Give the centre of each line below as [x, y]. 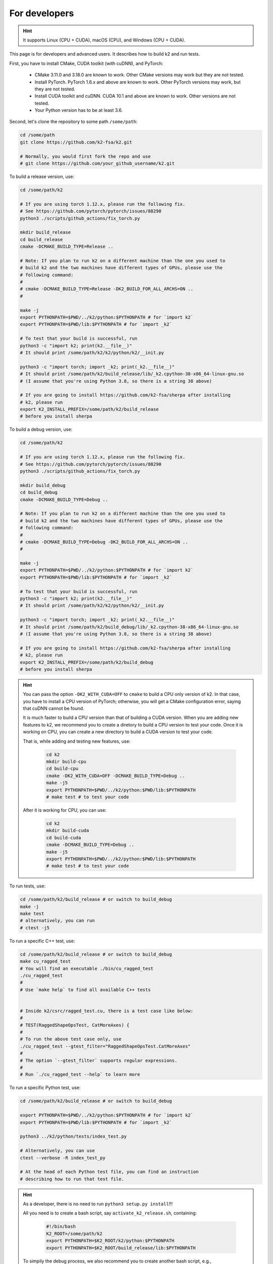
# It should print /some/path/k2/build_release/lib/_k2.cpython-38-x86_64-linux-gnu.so [132, 374]
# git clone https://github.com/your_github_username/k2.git [97, 164]
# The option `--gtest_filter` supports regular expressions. [99, 1060]
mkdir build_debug [43, 485]
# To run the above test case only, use [71, 1039]
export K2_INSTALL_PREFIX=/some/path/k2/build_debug [87, 662]
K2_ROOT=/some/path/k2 [74, 1233]
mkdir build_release [45, 232]
